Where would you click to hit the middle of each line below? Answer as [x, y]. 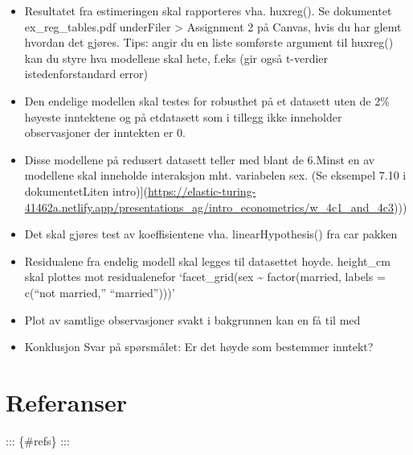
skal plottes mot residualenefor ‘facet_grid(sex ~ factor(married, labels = [205, 277]
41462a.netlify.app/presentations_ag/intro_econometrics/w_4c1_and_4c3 [209, 207]
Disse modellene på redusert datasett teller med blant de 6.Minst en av [200, 159]
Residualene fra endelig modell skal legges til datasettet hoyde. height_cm [207, 261]
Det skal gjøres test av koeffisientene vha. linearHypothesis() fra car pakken [211, 234]
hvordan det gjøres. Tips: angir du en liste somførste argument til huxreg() [209, 42]
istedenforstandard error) [86, 74]
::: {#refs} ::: [38, 440]
